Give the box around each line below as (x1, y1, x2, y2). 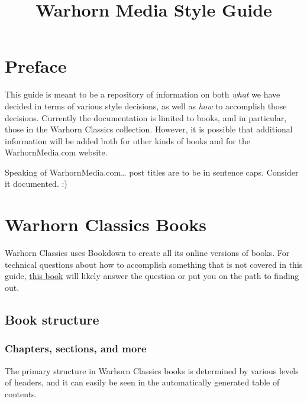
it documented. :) (5, 177, 67, 190)
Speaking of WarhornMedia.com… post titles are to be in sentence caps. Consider (5, 166, 299, 178)
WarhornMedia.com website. (5, 146, 108, 158)
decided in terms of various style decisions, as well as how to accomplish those (5, 99, 287, 112)
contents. (5, 387, 37, 400)
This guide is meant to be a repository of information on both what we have (5, 88, 280, 100)
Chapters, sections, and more (5, 341, 147, 356)
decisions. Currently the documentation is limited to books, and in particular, (5, 111, 287, 124)
